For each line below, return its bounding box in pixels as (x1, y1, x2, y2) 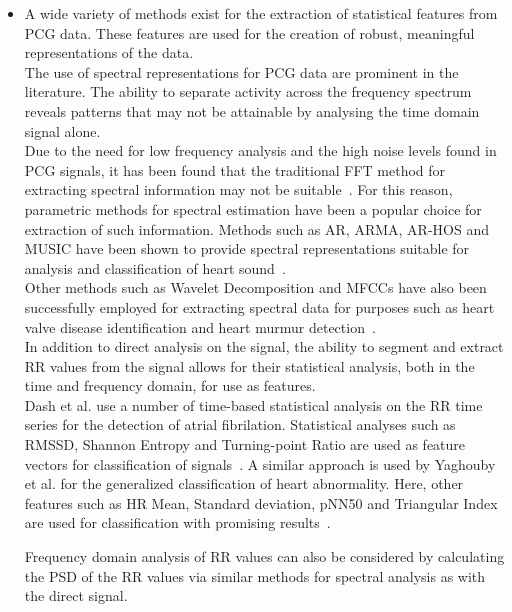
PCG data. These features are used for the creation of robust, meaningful (24, 22, 475, 43)
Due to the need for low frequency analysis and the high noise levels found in (24, 140, 497, 161)
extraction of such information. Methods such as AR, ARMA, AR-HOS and (24, 218, 489, 239)
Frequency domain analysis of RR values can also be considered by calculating (24, 546, 505, 567)
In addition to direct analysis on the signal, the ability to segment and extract (24, 336, 504, 357)
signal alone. (24, 120, 101, 141)
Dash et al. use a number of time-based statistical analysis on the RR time (24, 394, 483, 415)
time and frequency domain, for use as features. (24, 375, 316, 396)
